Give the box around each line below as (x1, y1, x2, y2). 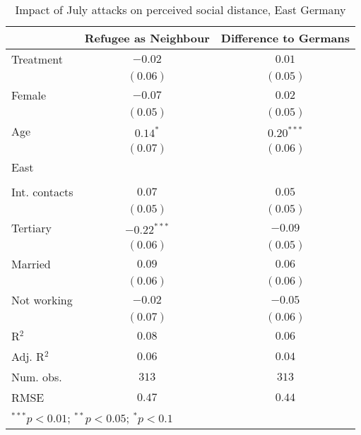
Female (11, 87, 47, 103)
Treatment (11, 51, 63, 67)
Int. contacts (11, 184, 73, 200)
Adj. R (11, 348, 45, 364)
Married (11, 256, 51, 272)
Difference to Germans (220, 30, 350, 46)
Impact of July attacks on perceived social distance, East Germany (15, 1, 346, 18)
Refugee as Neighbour (84, 30, 210, 46)
